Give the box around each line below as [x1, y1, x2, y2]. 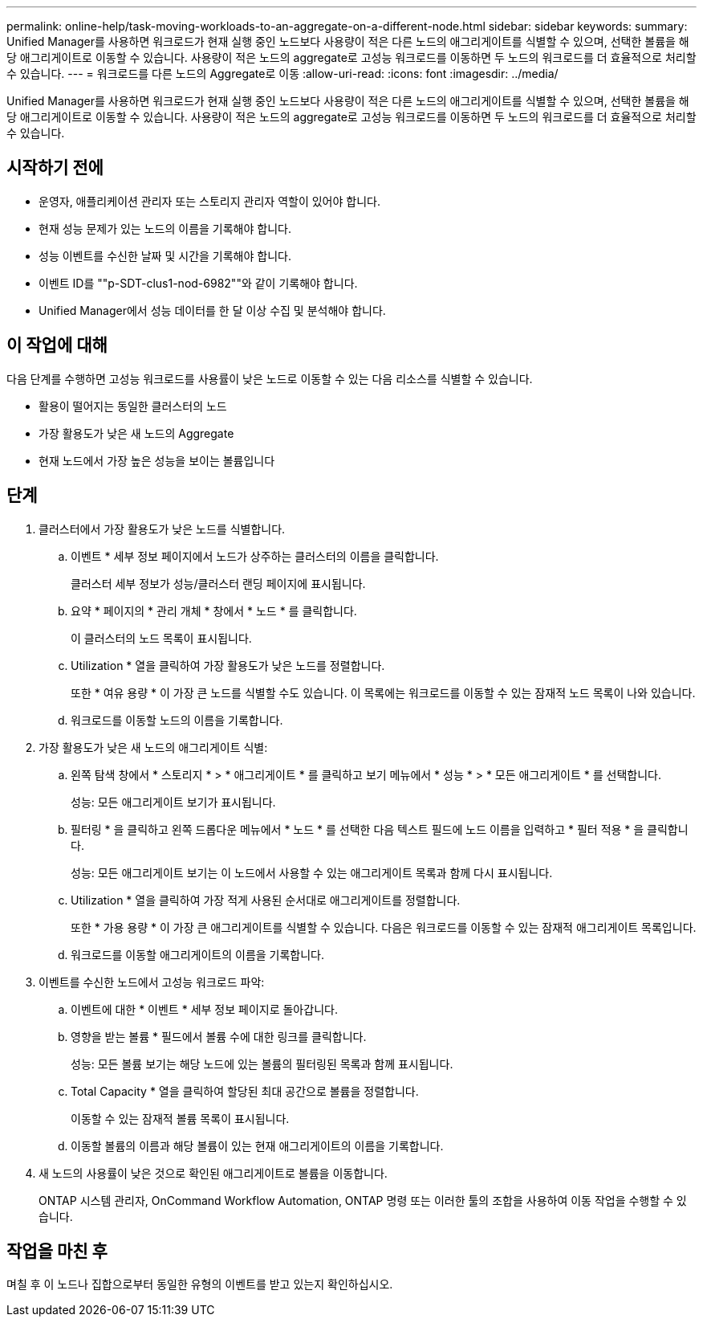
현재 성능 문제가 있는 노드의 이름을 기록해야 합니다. [39, 221, 291, 235]
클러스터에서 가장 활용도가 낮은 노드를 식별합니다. [39, 521, 286, 536]
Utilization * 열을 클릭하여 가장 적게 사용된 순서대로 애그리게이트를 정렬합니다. [71, 892, 461, 907]
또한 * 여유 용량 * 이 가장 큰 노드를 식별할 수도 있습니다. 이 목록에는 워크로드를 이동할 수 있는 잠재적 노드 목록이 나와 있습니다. [71, 685, 696, 700]
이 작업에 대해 [6, 335, 108, 356]
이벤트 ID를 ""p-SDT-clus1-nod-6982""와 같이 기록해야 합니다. [39, 276, 358, 290]
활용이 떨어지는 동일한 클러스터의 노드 [39, 398, 227, 413]
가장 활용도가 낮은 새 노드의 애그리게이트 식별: [39, 740, 268, 754]
